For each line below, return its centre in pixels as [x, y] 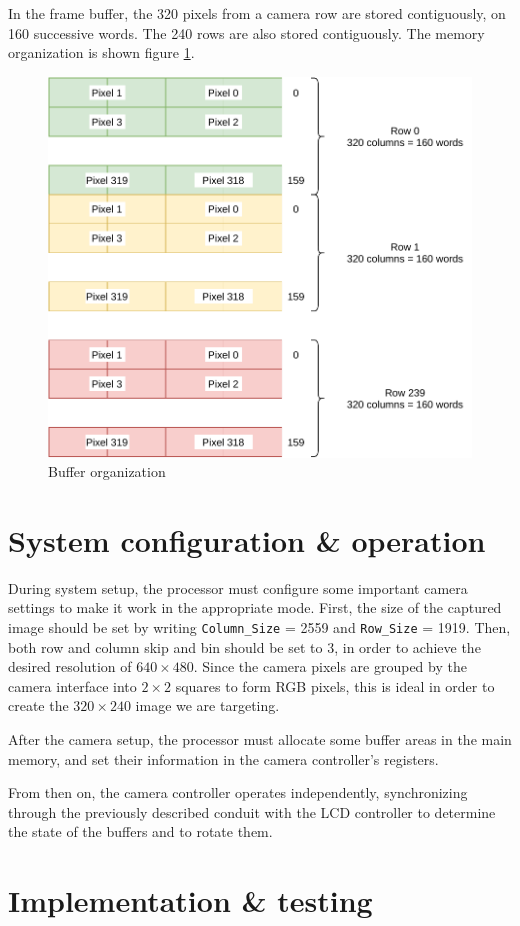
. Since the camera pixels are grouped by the [330, 666]
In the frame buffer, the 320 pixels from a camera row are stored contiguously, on [257, 13]
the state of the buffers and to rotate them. [140, 831]
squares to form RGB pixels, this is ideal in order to [335, 685]
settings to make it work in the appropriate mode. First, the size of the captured [255, 607]
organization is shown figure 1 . [101, 52]
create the [38, 705]
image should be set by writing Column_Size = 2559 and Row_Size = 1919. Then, [259, 627]
